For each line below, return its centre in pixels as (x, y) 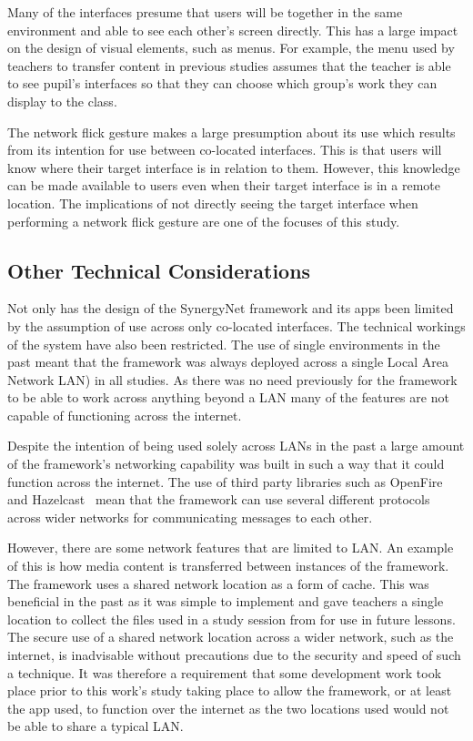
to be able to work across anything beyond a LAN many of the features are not (228, 397)
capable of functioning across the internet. (125, 415)
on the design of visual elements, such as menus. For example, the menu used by (231, 48)
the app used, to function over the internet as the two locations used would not (228, 708)
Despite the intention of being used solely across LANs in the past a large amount (236, 446)
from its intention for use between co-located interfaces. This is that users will (225, 150)
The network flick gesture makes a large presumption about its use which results (231, 132)
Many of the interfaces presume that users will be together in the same (205, 12)
